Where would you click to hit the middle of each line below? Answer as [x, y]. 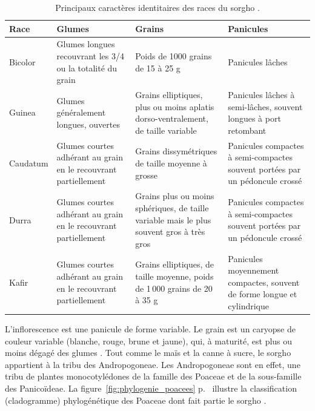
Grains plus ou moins [175, 196]
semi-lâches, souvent [265, 106]
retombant [247, 130]
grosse [146, 175]
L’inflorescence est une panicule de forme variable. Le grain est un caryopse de [150, 329]
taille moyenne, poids [174, 276]
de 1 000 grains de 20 [174, 288]
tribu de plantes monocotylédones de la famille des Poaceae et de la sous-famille [153, 376]
